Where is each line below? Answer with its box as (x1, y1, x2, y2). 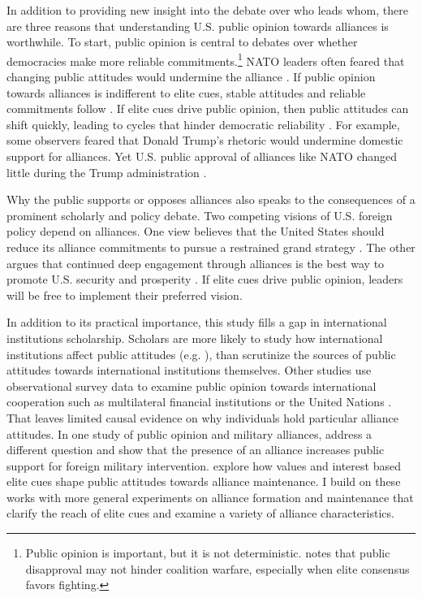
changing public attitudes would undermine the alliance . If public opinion (6, 68, 376, 85)
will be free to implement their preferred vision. (6, 286, 243, 303)
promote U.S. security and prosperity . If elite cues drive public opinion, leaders (6, 271, 403, 288)
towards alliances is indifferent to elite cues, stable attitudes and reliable (6, 84, 366, 101)
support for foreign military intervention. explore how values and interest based (6, 457, 401, 474)
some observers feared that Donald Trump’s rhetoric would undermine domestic (6, 132, 403, 149)
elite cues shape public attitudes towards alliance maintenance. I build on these (6, 473, 401, 490)
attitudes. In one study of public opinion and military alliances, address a (6, 425, 372, 442)
